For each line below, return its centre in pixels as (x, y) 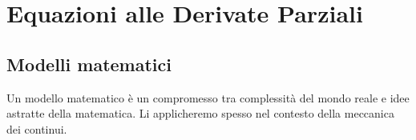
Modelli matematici (89, 64)
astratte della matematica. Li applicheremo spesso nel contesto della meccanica (200, 113)
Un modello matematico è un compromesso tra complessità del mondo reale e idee (208, 97)
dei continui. (37, 128)
